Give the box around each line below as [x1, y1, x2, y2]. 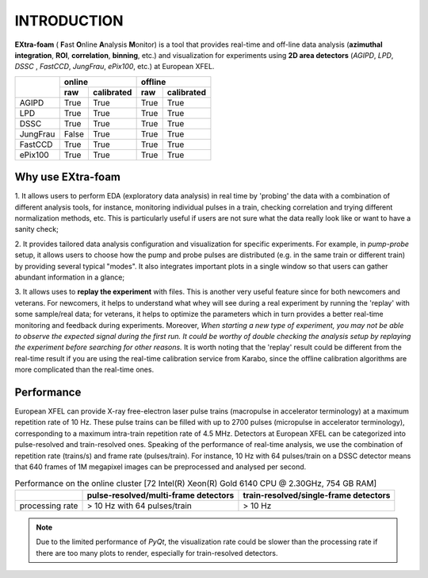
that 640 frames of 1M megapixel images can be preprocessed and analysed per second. [14, 461, 307, 472]
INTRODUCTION [14, 12, 124, 29]
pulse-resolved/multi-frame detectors [86, 489, 235, 500]
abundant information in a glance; [14, 272, 125, 282]
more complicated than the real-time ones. [14, 365, 155, 375]
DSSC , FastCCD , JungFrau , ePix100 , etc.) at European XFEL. [14, 62, 215, 71]
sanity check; [14, 225, 59, 234]
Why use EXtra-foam [14, 171, 121, 184]
